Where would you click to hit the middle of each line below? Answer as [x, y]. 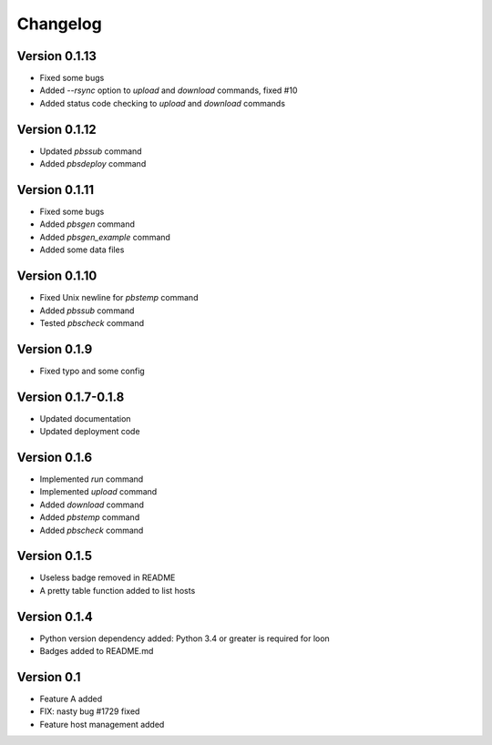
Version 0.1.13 [57, 56]
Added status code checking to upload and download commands [163, 103]
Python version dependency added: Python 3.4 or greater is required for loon [184, 638]
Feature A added [71, 699]
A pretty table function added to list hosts [118, 590]
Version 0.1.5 [55, 556]
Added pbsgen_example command [105, 237]
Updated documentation [85, 418]
